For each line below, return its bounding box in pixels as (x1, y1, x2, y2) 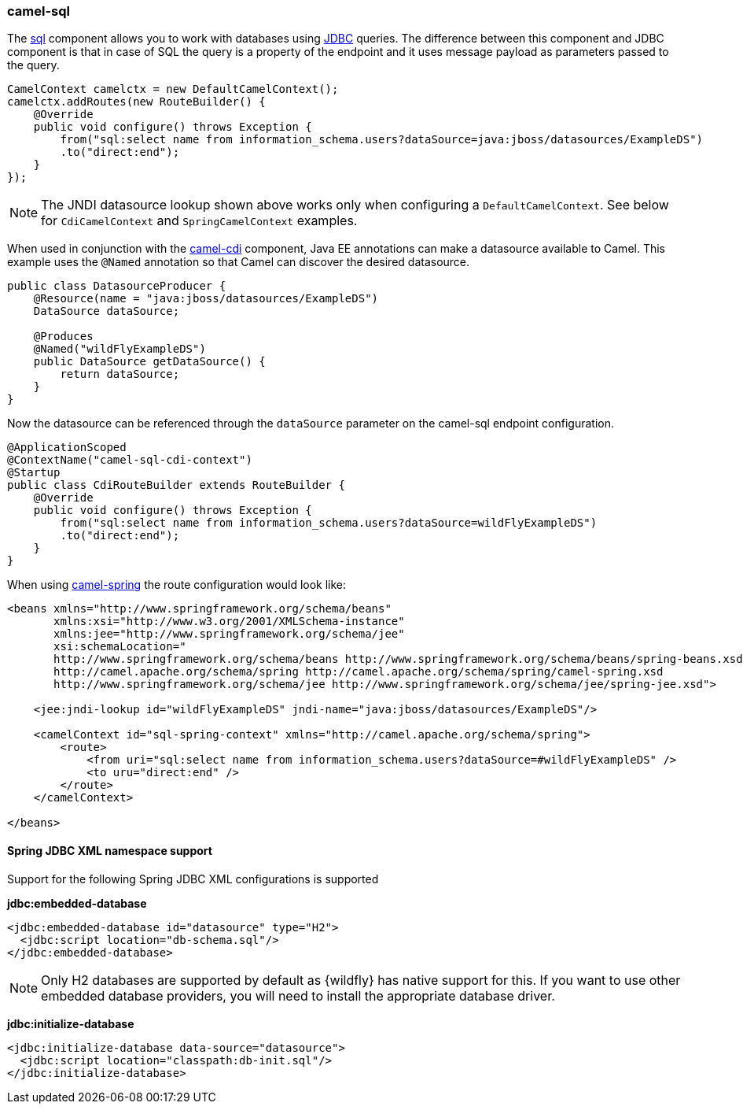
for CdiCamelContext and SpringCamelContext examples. (41, 213, 358, 229)
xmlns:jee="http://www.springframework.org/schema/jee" (53, 627, 405, 641)
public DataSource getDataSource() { (33, 355, 266, 368)
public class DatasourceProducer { (7, 279, 226, 293)
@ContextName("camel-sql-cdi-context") (7, 453, 252, 467)
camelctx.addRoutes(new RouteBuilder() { (7, 95, 266, 109)
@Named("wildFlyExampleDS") (33, 342, 206, 356)
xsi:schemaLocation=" (53, 640, 186, 653)
